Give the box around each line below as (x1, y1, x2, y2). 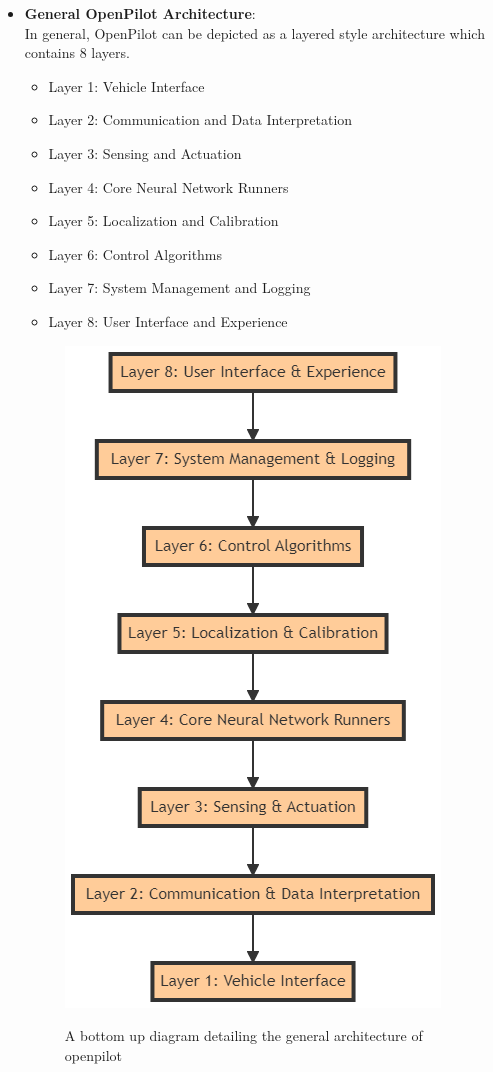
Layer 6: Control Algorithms (48, 243, 223, 264)
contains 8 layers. (24, 42, 130, 63)
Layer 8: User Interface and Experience (48, 310, 288, 331)
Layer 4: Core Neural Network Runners (48, 176, 289, 197)
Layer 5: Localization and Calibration (48, 210, 279, 231)
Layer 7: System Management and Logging (48, 277, 311, 298)
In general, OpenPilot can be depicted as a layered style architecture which (24, 22, 485, 43)
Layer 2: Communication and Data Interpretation (48, 109, 353, 130)
